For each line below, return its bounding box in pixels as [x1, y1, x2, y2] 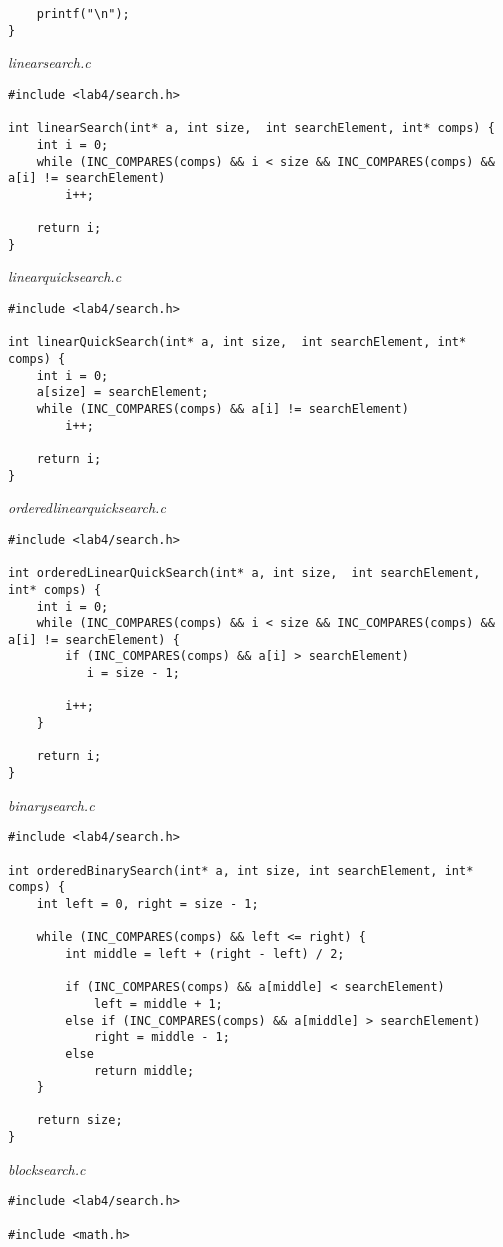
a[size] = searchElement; [36, 385, 209, 400]
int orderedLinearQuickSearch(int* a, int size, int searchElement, [8, 566, 481, 581]
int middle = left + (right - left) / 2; [65, 946, 345, 961]
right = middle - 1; [93, 1030, 230, 1045]
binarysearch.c [8, 794, 95, 815]
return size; [36, 1113, 123, 1128]
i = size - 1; [86, 666, 180, 681]
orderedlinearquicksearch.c [8, 497, 166, 518]
